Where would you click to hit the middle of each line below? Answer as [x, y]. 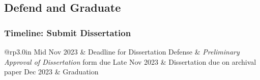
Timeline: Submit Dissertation [68, 32]
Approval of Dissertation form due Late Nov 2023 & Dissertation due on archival [130, 61]
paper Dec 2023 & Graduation [51, 72]
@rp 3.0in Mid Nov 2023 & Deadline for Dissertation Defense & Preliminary [122, 51]
